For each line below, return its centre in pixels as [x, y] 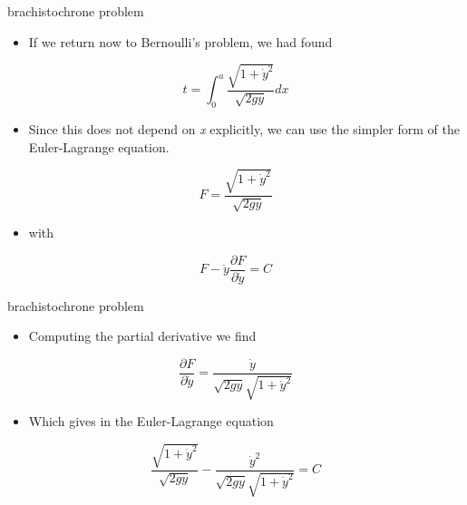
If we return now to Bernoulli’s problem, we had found [180, 41]
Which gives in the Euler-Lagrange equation [151, 421]
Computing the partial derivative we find [142, 336]
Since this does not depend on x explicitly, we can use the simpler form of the [244, 128]
